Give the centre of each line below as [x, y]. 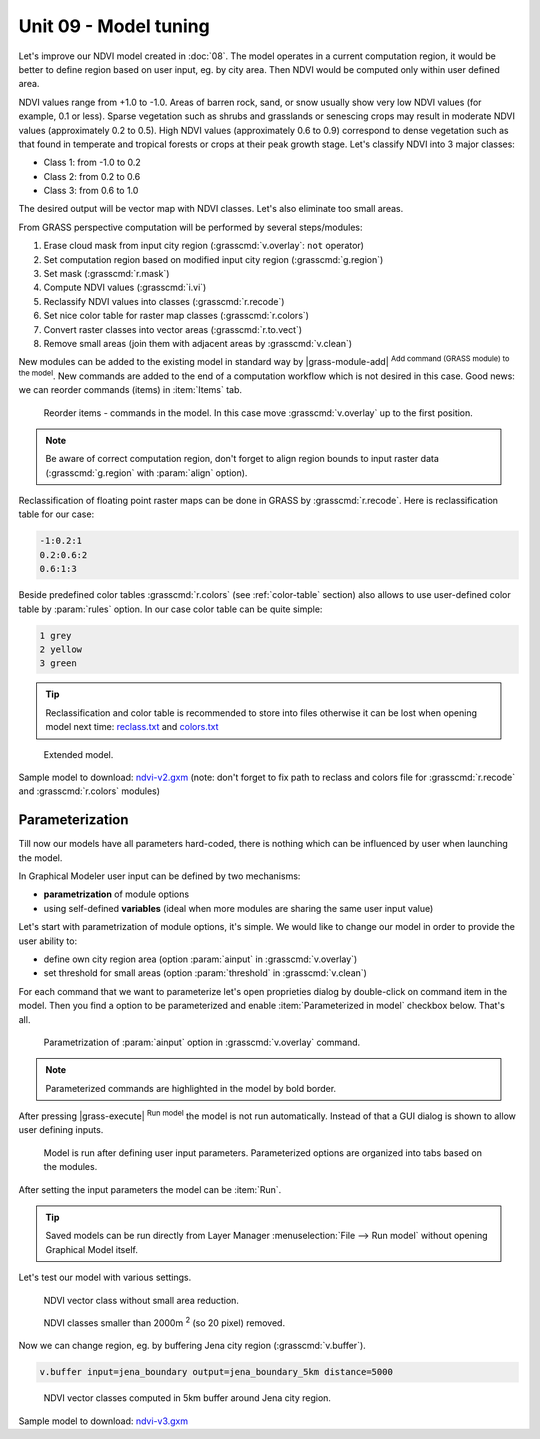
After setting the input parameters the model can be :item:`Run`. [150, 1189]
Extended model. [78, 754]
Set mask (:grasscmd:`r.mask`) [106, 274]
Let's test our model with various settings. [105, 1277]
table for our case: [56, 514]
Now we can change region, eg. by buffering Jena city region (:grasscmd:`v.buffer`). [192, 1346]
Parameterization [73, 820]
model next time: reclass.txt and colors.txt [132, 727]
